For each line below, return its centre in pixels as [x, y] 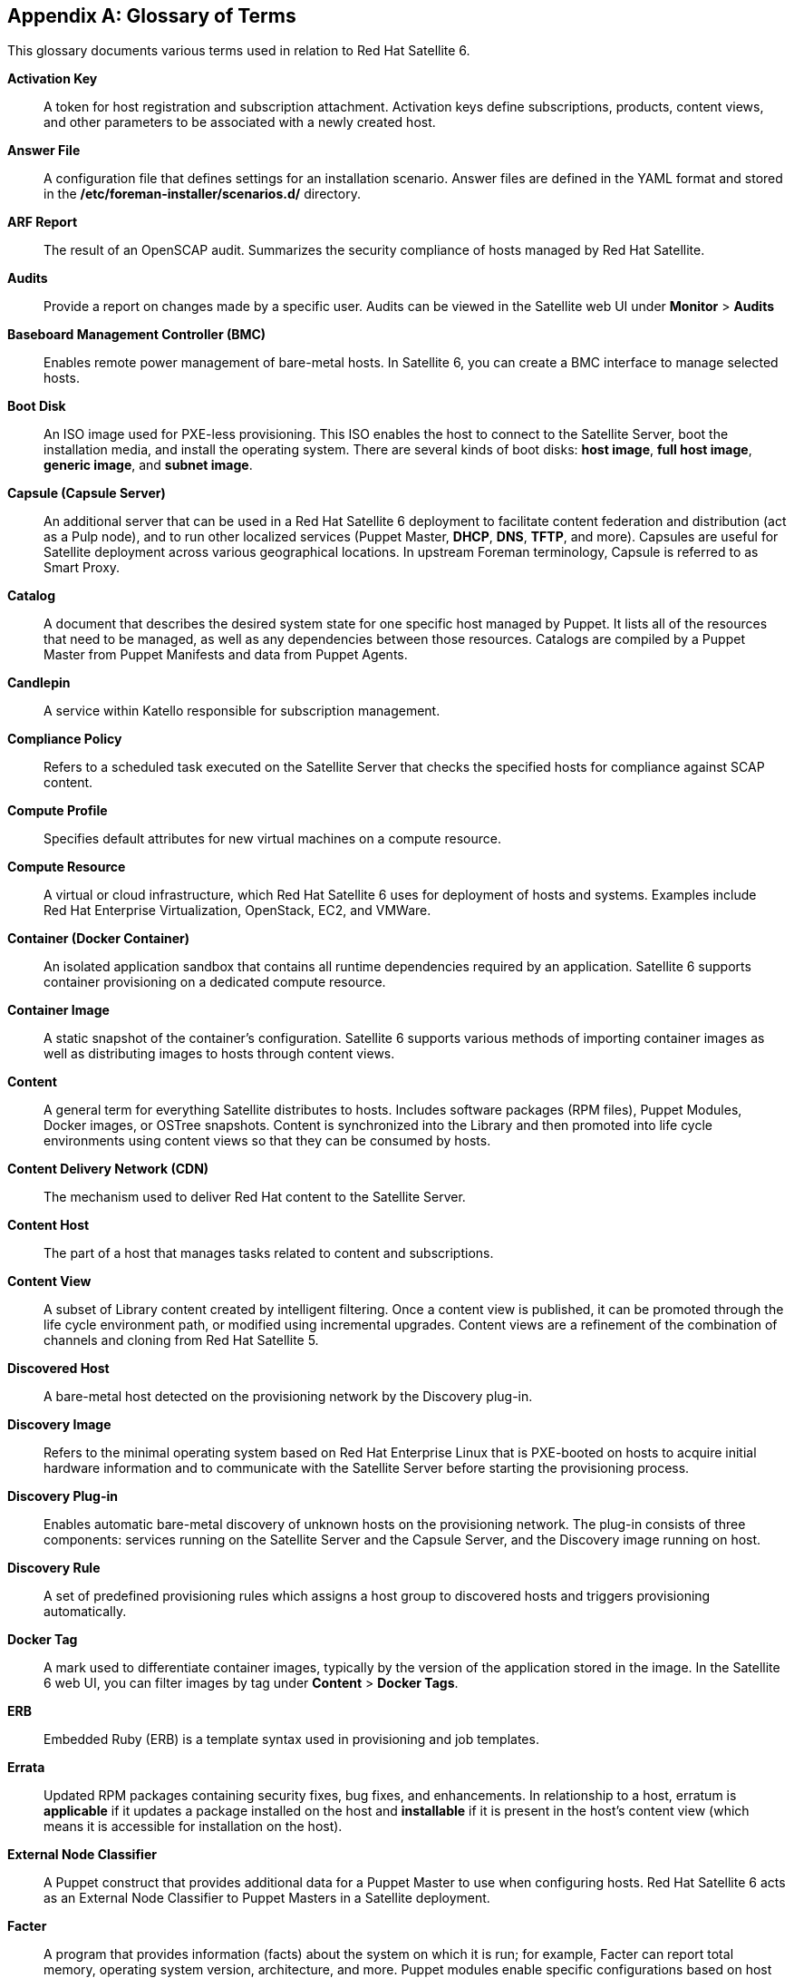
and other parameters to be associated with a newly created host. [240, 122]
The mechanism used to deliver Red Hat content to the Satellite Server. [255, 1197]
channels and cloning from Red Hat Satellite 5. [181, 1340]
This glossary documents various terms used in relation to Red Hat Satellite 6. [239, 51]
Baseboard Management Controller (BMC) [137, 335]
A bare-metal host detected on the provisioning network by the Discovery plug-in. [288, 1397]
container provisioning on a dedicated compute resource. [215, 982]
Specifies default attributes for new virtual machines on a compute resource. [272, 839]
